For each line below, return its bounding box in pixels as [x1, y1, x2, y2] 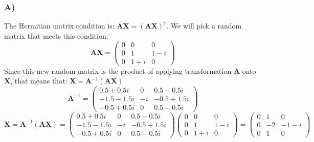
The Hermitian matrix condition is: [4, 20, 115, 31]
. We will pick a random [166, 20, 242, 31]
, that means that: [10, 75, 68, 86]
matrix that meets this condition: [4, 30, 108, 41]
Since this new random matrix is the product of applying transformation [4, 65, 232, 76]
